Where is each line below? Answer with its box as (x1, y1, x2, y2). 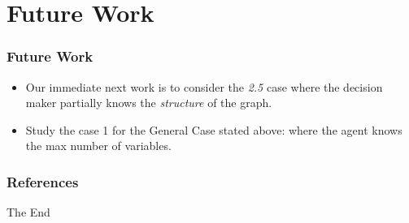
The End (7, 204, 50, 221)
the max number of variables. (25, 137, 172, 154)
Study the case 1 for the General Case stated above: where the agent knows (25, 121, 402, 138)
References (7, 171, 79, 191)
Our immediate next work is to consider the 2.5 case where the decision (25, 78, 383, 95)
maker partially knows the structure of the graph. (25, 94, 272, 111)
